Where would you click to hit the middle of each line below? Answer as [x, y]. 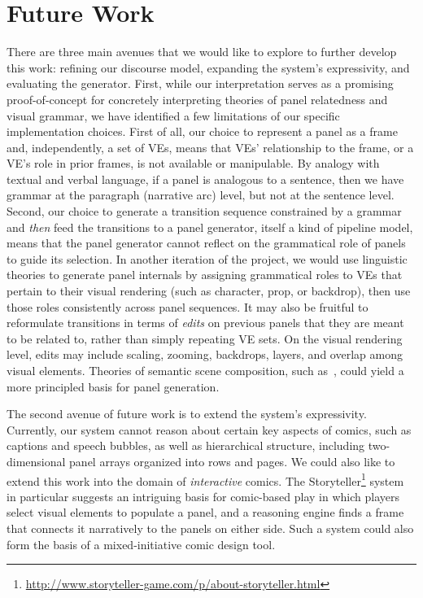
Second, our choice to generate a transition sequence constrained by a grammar [204, 211]
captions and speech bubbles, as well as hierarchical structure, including [186, 445]
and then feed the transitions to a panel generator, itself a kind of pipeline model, [210, 227]
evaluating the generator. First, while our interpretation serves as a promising [200, 83]
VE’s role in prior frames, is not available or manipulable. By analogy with [193, 163]
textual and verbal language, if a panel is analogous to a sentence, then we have [205, 179]
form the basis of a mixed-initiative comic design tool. [141, 544]
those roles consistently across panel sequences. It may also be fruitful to [188, 306]
